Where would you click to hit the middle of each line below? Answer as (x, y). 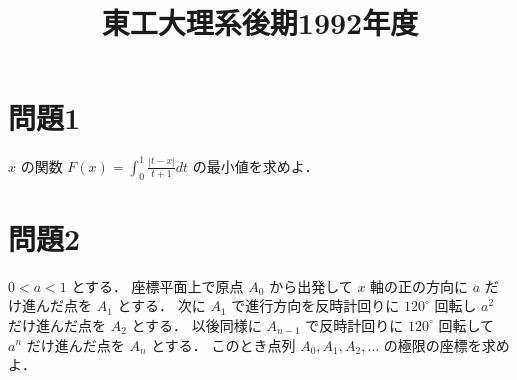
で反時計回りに (354, 324)
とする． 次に (161, 305)
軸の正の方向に (419, 285)
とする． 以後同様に (196, 324)
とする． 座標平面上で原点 (157, 285)
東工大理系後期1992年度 (260, 22)
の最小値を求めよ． (255, 165)
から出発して (311, 285)
